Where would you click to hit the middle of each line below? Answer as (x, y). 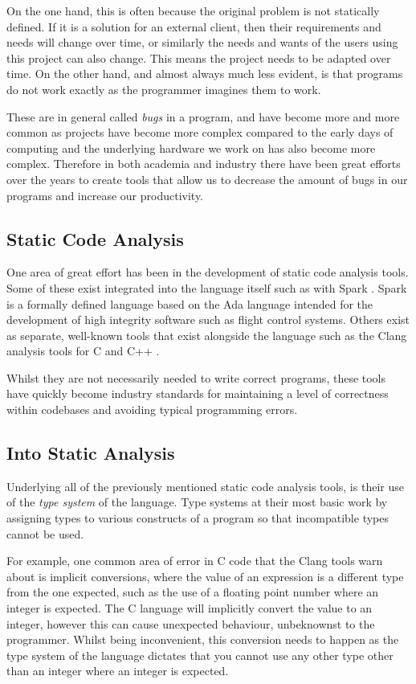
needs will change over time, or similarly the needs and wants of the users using (202, 42)
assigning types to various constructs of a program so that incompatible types (198, 518)
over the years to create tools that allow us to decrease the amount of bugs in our (207, 179)
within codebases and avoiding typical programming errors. (152, 410)
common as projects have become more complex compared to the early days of (200, 132)
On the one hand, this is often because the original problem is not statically (193, 10)
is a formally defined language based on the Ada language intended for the (190, 303)
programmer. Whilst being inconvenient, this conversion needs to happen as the (203, 639)
